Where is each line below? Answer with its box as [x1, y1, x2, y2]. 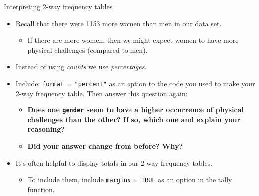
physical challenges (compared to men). [27, 44, 148, 55]
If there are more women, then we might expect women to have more [27, 35, 239, 45]
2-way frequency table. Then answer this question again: [15, 88, 188, 98]
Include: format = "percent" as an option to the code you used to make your [15, 78, 255, 88]
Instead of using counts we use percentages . [15, 61, 147, 72]
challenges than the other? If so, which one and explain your [27, 114, 241, 124]
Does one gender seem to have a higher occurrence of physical [27, 104, 244, 115]
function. [27, 184, 55, 194]
